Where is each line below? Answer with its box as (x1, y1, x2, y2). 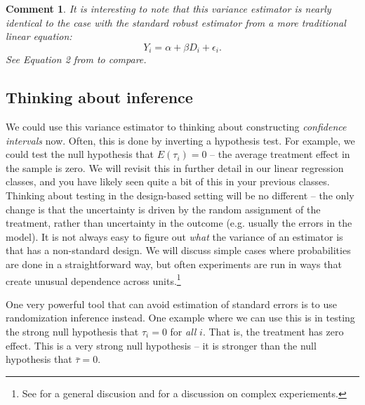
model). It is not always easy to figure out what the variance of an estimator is (6, 229, 343, 244)
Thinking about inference (6, 86, 193, 108)
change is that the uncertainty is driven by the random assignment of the (6, 201, 321, 216)
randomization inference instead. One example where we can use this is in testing (6, 310, 355, 325)
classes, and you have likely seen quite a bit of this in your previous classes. (6, 174, 330, 189)
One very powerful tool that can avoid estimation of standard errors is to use (6, 296, 337, 311)
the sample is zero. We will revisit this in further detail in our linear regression (6, 160, 344, 175)
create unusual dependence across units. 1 (6, 271, 181, 288)
